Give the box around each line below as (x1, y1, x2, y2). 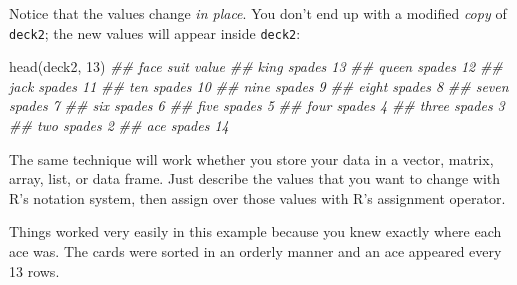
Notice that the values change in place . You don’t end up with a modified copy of (9, 3, 507, 23)
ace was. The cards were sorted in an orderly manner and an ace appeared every (9, 241, 502, 261)
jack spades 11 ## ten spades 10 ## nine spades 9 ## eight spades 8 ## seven (9, 75, 509, 96)
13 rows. (9, 260, 60, 281)
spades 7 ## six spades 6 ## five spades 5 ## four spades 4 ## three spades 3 (9, 95, 505, 116)
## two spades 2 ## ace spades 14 (9, 115, 229, 136)
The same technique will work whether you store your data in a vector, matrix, (9, 148, 494, 169)
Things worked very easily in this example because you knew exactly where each (9, 221, 502, 242)
